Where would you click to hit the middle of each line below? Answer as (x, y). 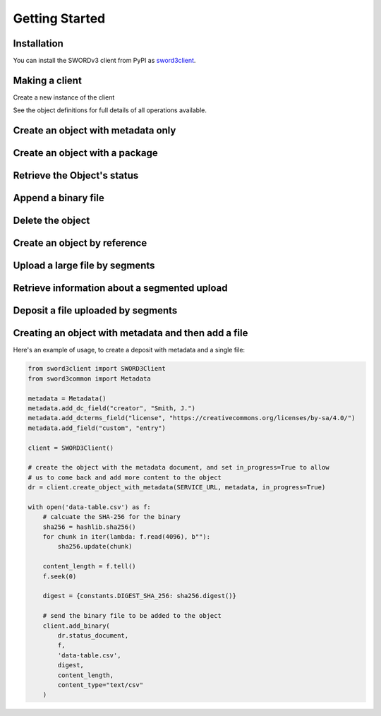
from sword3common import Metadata (89, 378)
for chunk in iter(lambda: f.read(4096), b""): (127, 537)
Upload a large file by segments (84, 266)
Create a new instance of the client (64, 97)
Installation (38, 43)
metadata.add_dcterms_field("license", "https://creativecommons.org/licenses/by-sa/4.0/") (192, 418)
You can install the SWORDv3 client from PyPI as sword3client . (104, 61)
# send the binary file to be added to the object (132, 616)
